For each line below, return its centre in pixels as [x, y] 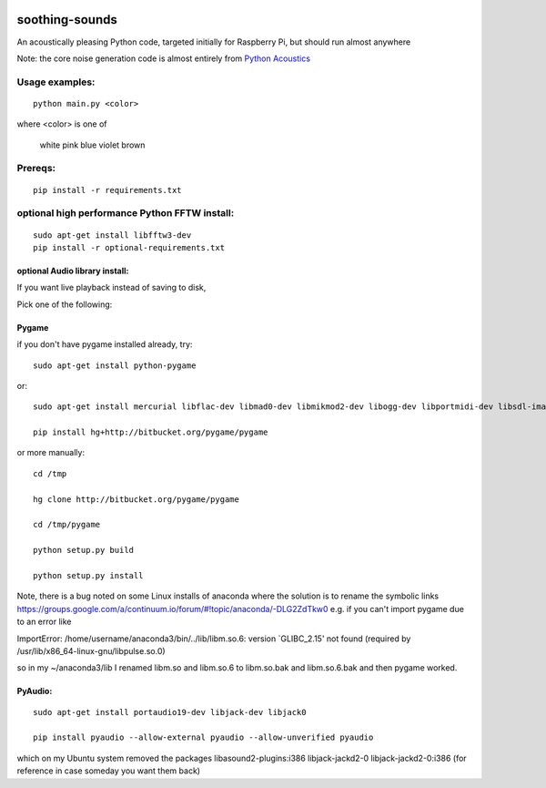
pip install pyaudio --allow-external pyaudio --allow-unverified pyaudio [203, 737]
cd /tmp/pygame [67, 525]
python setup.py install [88, 575]
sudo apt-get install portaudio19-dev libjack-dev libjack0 [170, 712]
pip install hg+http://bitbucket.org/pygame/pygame [151, 432]
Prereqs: [36, 169]
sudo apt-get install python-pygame [115, 365]
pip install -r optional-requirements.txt [129, 247]
